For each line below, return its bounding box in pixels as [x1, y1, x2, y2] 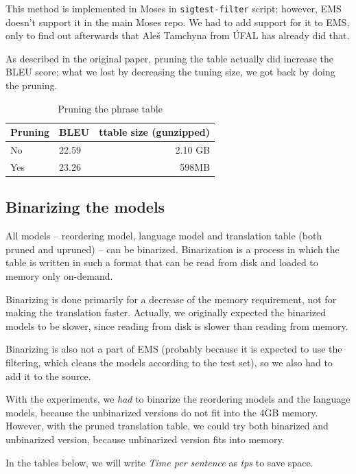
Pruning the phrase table [58, 101, 163, 115]
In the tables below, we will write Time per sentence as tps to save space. [5, 455, 313, 469]
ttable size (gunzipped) [99, 125, 211, 139]
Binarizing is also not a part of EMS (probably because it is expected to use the [5, 342, 342, 356]
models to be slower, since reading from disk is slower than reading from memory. [5, 318, 348, 333]
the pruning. [5, 78, 58, 93]
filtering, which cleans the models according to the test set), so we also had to [5, 355, 333, 369]
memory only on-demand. [5, 268, 113, 283]
